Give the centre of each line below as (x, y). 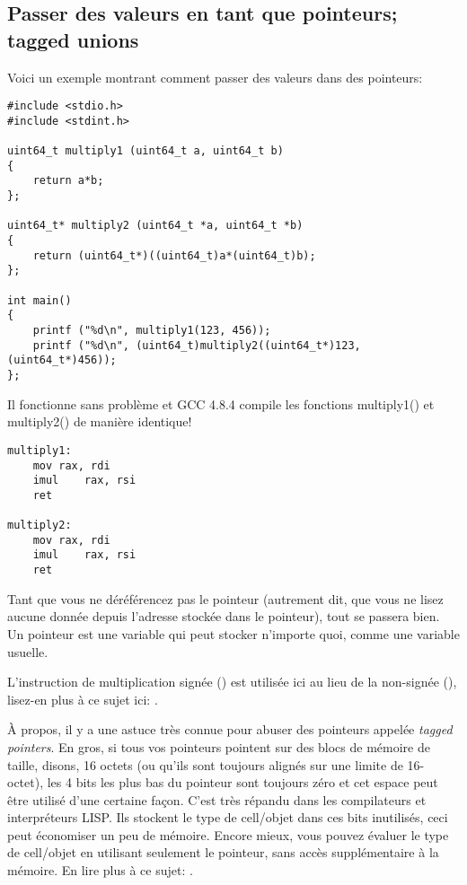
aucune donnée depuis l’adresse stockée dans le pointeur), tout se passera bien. (224, 616)
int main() (40, 300)
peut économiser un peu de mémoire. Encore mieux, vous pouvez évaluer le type (228, 834)
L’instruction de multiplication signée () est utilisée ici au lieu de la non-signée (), (232, 682)
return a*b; (68, 181)
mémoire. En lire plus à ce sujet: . (100, 870)
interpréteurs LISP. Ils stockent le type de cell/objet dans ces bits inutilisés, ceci (228, 817)
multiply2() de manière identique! (100, 421)
